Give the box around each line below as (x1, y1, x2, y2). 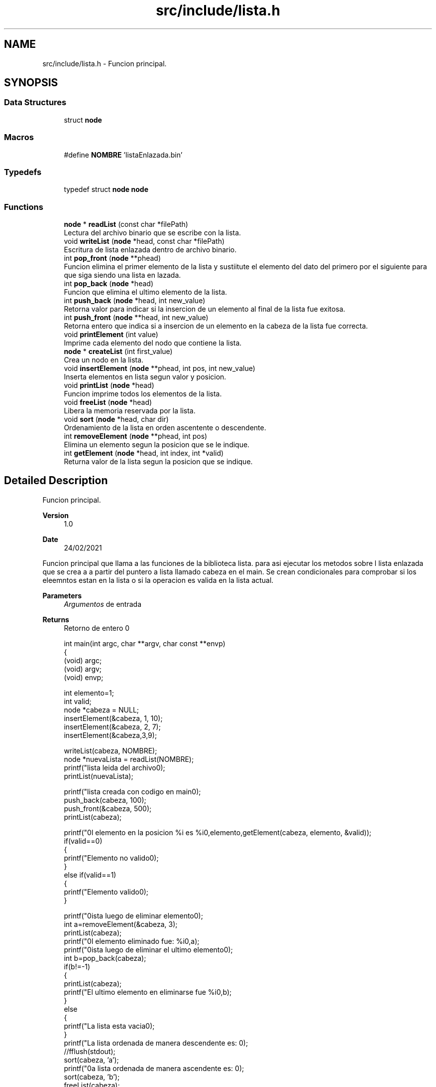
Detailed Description (4, 474, 108, 487)
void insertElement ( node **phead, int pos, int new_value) (64, 364, 255, 373)
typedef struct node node (64, 185, 148, 194)
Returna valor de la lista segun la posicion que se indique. (64, 457, 253, 466)
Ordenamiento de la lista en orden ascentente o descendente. (64, 423, 266, 432)
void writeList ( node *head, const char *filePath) (64, 237, 225, 246)
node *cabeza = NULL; (64, 705, 139, 714)
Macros (4, 132, 34, 143)
